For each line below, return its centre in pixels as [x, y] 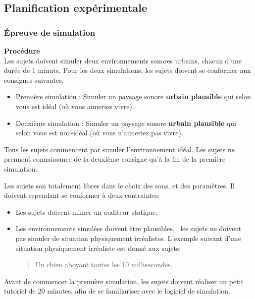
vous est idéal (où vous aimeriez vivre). [75, 106]
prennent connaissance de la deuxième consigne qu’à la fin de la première [115, 159]
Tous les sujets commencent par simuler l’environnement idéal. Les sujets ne [119, 149]
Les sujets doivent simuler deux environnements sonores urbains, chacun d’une [123, 60]
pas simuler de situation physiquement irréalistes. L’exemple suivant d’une [128, 238]
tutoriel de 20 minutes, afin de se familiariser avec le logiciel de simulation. [117, 291]
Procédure [22, 51]
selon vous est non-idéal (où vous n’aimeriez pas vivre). [99, 133]
